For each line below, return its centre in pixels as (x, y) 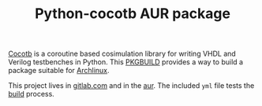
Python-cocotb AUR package (133, 14)
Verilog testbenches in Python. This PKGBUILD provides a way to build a (125, 62)
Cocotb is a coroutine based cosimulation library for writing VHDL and (122, 54)
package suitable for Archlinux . (59, 71)
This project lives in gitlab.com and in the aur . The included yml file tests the (131, 86)
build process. (32, 94)
